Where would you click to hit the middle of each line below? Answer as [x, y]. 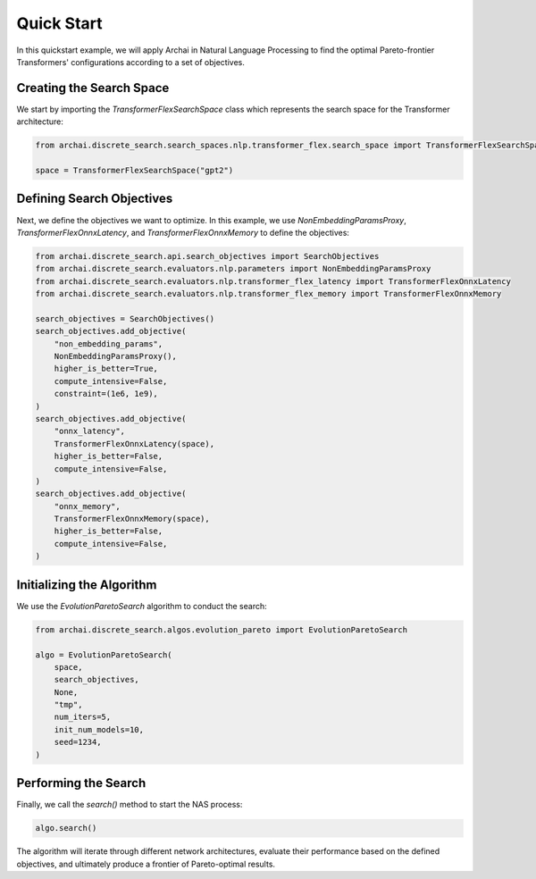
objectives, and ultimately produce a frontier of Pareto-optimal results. [146, 864]
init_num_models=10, [99, 729]
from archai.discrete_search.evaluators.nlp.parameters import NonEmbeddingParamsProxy [233, 269]
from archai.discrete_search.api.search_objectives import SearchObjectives [207, 256]
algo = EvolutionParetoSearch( [104, 655]
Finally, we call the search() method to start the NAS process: [130, 805]
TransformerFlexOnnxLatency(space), [134, 444]
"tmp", [68, 705]
